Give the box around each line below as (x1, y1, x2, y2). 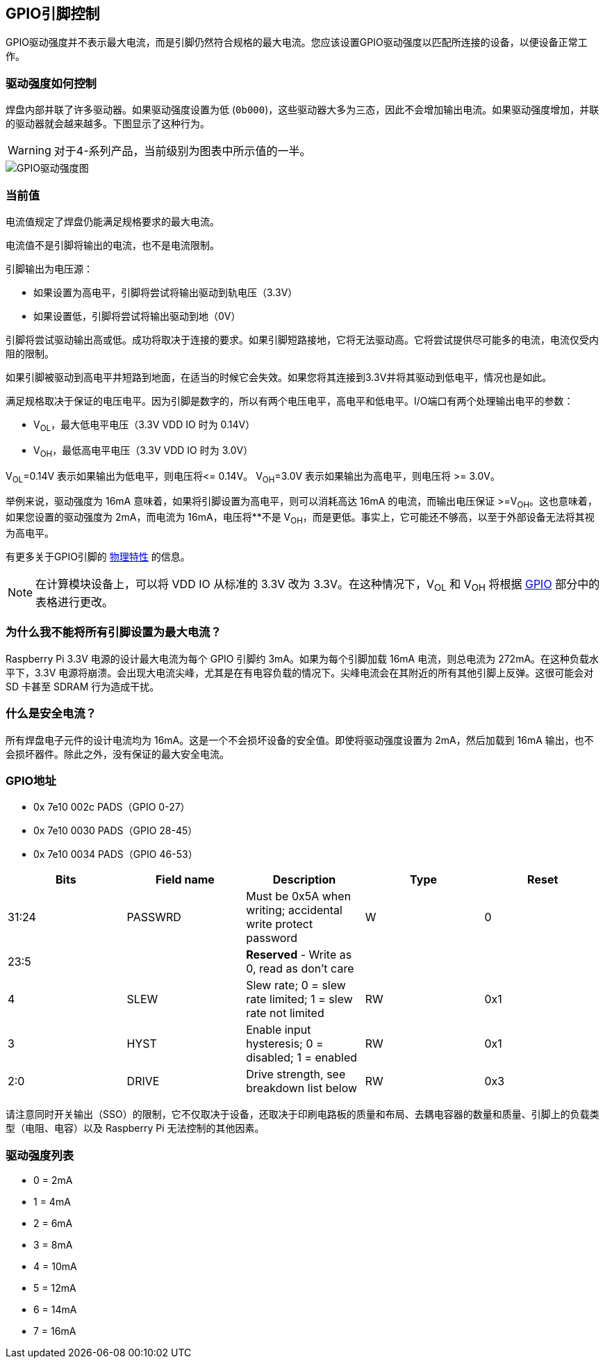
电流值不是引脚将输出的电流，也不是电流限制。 (6, 238, 219, 251)
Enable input (246, 1023, 311, 1037)
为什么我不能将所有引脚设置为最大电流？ (6, 625, 222, 640)
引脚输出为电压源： (6, 262, 93, 275)
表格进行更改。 (35, 595, 114, 610)
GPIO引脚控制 (6, 5, 100, 22)
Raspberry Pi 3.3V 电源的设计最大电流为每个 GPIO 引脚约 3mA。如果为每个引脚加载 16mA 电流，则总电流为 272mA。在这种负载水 (6, 652, 599, 665)
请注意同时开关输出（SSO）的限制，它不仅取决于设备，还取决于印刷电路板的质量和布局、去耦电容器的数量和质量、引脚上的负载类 (6, 1108, 599, 1121)
